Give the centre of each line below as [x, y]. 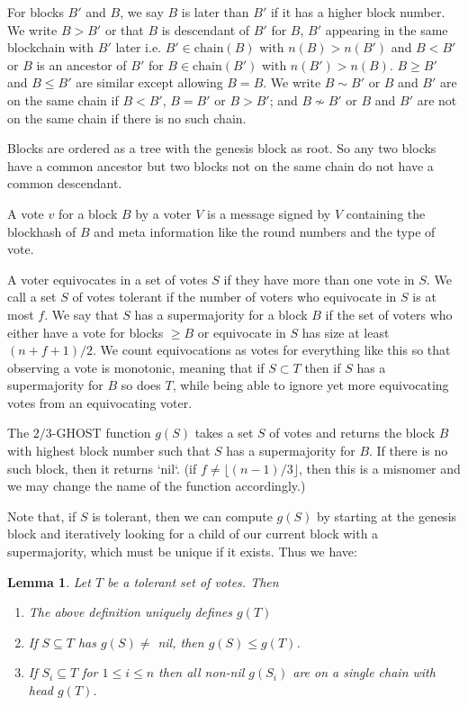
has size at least [346, 332]
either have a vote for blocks [85, 332]
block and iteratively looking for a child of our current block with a [193, 534]
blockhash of [42, 231]
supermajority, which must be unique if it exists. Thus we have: [182, 552]
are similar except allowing [149, 82]
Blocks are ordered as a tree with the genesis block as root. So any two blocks [222, 148]
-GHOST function [101, 433]
